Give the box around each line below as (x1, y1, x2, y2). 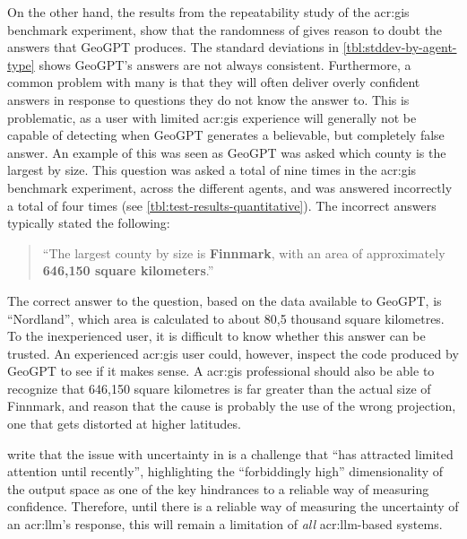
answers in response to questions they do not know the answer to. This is (7, 90, 410, 109)
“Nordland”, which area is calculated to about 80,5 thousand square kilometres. (7, 309, 445, 327)
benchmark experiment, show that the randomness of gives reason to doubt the (7, 20, 443, 39)
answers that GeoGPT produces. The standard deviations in (7, 38, 339, 57)
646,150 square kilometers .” (42, 261, 214, 280)
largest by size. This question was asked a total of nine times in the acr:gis (7, 161, 417, 179)
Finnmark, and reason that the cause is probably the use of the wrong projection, (7, 396, 456, 415)
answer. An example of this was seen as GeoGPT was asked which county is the (7, 143, 446, 161)
